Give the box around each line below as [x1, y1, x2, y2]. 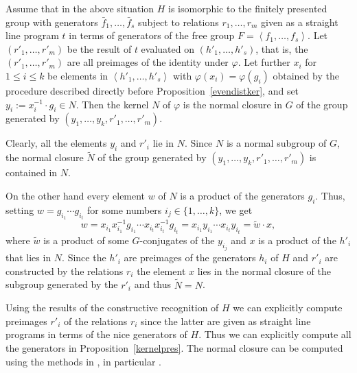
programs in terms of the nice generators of [5, 327, 187, 341]
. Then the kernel [76, 97, 149, 111]
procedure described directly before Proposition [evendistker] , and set [5, 83, 299, 97]
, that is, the [255, 41, 308, 56]
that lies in [5, 250, 51, 265]
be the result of [67, 41, 132, 56]
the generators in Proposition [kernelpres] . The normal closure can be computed [5, 340, 343, 354]
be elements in [47, 68, 108, 82]
